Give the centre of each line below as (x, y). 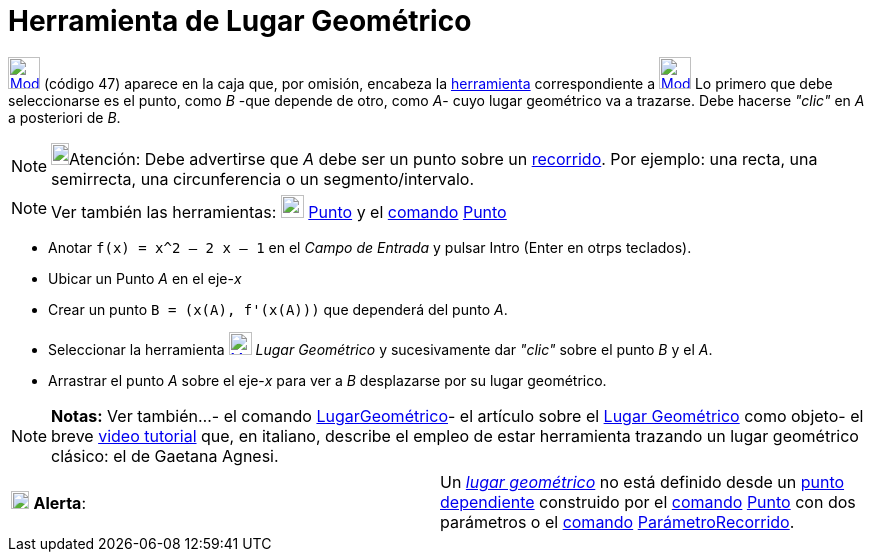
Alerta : (59, 502)
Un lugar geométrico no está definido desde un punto (642, 481)
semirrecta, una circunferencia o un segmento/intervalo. (262, 178)
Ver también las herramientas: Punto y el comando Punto (279, 211)
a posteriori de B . (64, 117)
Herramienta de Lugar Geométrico (240, 21)
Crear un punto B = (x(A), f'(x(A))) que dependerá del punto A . (278, 309)
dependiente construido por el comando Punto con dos (648, 501)
